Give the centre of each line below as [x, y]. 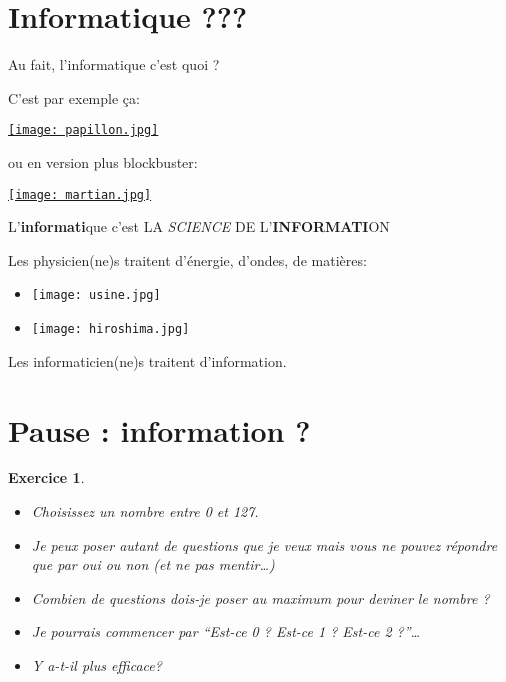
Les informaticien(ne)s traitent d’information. [147, 360]
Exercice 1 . [46, 477]
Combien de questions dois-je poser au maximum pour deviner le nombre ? [260, 597]
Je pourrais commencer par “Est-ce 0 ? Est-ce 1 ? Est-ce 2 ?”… [226, 631]
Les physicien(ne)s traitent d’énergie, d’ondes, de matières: [187, 259]
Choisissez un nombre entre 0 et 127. [145, 511]
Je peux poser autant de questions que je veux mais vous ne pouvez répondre [264, 544]
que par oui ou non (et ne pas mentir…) [153, 564]
